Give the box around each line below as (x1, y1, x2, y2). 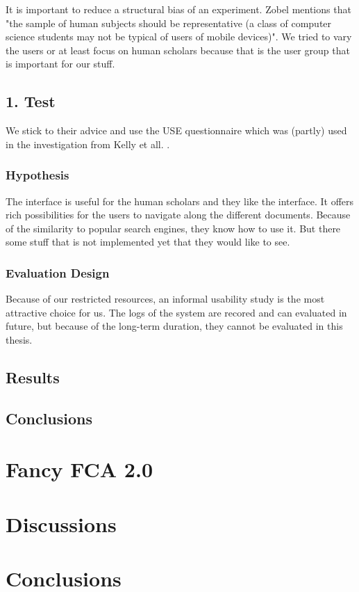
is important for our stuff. (6, 56, 115, 71)
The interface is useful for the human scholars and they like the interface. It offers (6, 193, 354, 208)
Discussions (6, 509, 117, 538)
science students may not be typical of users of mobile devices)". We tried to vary (6, 29, 352, 44)
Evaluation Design (6, 264, 110, 281)
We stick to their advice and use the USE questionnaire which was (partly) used (6, 123, 347, 138)
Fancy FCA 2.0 (6, 455, 153, 483)
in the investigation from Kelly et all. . (6, 136, 170, 151)
